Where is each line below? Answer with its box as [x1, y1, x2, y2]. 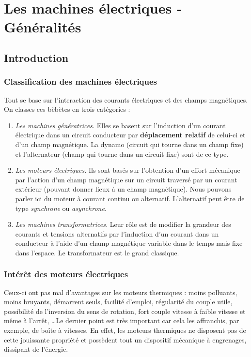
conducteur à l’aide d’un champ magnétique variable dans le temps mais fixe [15, 238, 243, 248]
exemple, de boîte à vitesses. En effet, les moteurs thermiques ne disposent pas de [4, 325, 246, 335]
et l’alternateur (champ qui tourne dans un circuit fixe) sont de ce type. [15, 149, 229, 159]
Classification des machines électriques [4, 75, 157, 88]
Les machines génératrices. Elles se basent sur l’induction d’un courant [15, 120, 226, 130]
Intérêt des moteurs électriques [4, 268, 128, 280]
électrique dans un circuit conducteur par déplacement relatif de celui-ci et [15, 130, 246, 140]
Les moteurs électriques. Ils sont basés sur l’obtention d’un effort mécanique [15, 165, 240, 175]
